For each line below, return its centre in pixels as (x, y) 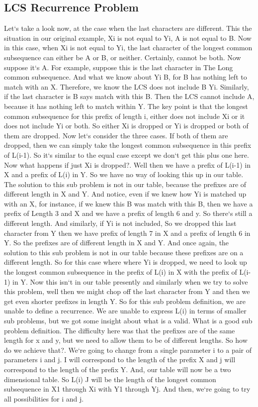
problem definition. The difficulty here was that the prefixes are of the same (120, 330)
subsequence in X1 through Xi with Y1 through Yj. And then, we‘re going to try (127, 389)
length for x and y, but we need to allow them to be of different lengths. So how (126, 340)
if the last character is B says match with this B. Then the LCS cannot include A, (129, 96)
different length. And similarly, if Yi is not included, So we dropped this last (120, 223)
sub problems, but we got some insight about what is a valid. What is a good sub (128, 321)
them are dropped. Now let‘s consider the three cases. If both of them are (116, 135)
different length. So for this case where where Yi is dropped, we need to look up (126, 262)
